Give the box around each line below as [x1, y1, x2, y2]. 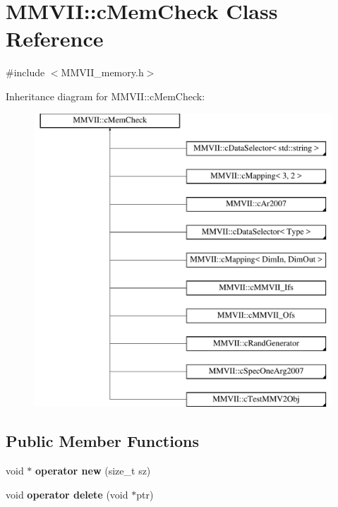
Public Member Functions [6, 430, 199, 452]
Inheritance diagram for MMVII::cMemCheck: [6, 88, 205, 103]
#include [6, 65, 45, 80]
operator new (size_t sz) [35, 463, 151, 478]
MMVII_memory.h [61, 65, 144, 80]
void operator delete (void [6, 487, 128, 501]
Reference [6, 24, 104, 53]
